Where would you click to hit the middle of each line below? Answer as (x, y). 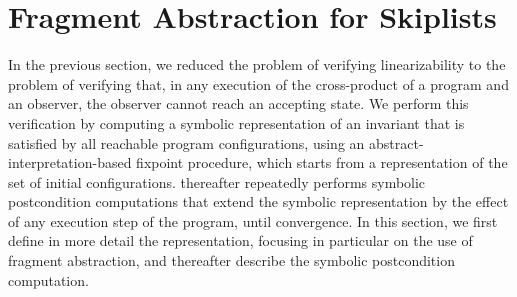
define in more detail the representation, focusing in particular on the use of (240, 240)
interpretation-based (70, 162)
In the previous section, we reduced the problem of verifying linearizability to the (257, 64)
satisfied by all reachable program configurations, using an (186, 142)
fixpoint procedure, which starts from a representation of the (322, 162)
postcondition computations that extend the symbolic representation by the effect (258, 201)
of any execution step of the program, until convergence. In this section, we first (253, 220)
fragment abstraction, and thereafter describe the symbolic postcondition (231, 260)
